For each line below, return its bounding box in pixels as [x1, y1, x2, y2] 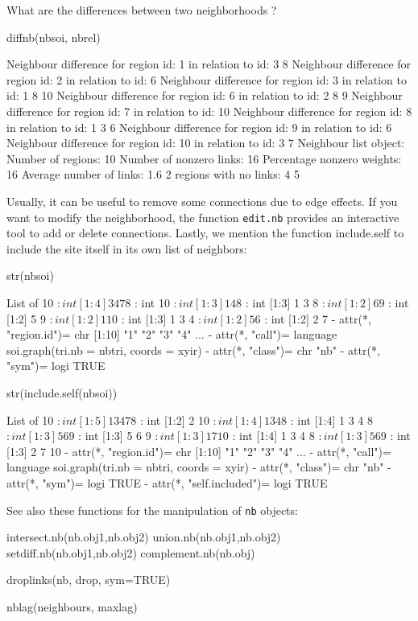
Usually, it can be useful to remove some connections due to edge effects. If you [6, 192, 398, 209]
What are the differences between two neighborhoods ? [6, 2, 277, 18]
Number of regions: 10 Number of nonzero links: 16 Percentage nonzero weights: [6, 150, 402, 167]
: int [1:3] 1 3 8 [245, 294, 319, 310]
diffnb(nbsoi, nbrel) [6, 28, 101, 45]
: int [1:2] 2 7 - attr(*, [264, 310, 371, 327]
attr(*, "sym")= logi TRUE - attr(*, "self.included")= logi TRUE [6, 474, 328, 491]
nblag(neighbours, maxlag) [6, 598, 138, 615]
